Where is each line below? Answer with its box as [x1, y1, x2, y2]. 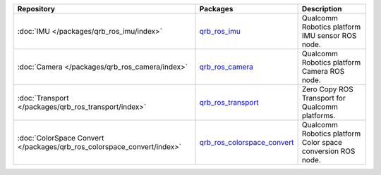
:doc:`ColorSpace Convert [17, 134, 104, 143]
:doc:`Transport [17, 93, 69, 103]
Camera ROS [301, 67, 345, 76]
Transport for [301, 93, 346, 103]
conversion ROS [301, 146, 356, 156]
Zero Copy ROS [301, 84, 353, 94]
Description [301, 4, 342, 13]
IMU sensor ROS [301, 31, 357, 40]
